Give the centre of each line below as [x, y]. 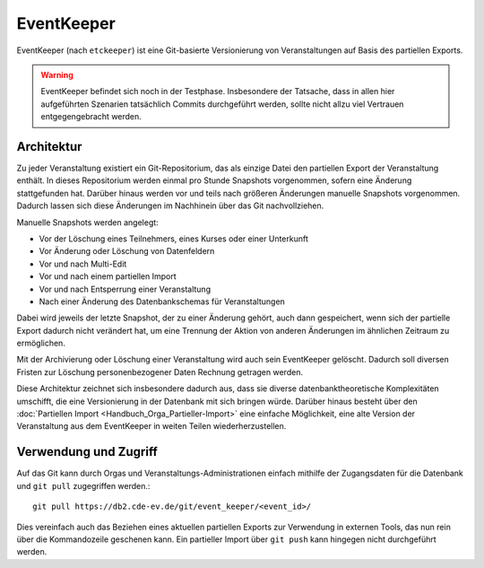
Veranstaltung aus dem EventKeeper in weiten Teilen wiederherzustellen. [151, 426]
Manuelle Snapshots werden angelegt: [87, 222]
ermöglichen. [41, 343]
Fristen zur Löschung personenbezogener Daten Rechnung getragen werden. [160, 371]
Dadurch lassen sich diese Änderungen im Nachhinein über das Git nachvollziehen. [170, 205]
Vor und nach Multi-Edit [83, 264]
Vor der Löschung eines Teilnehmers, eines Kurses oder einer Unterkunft [174, 239]
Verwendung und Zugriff [87, 452]
